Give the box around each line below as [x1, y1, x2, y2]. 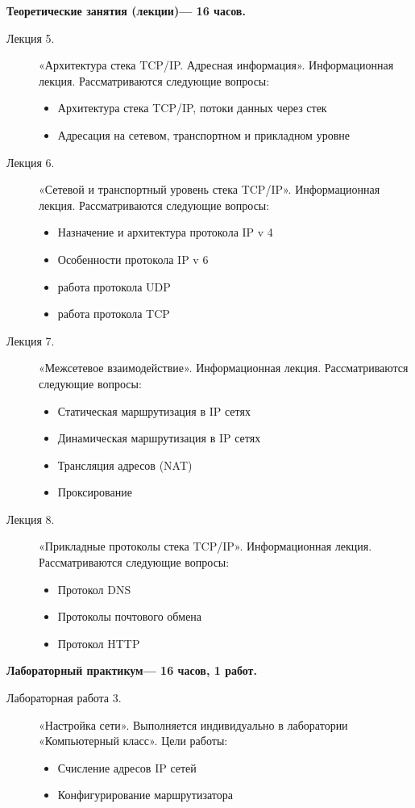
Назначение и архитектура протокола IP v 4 [57, 224, 273, 241]
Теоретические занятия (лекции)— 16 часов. [6, 2, 246, 19]
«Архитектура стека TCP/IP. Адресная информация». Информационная [39, 57, 394, 73]
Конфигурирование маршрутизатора [57, 786, 233, 803]
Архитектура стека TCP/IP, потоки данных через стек [57, 99, 327, 116]
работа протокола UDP [57, 278, 171, 295]
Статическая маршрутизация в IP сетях [57, 402, 251, 419]
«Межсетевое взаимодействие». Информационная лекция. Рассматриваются [39, 359, 409, 376]
